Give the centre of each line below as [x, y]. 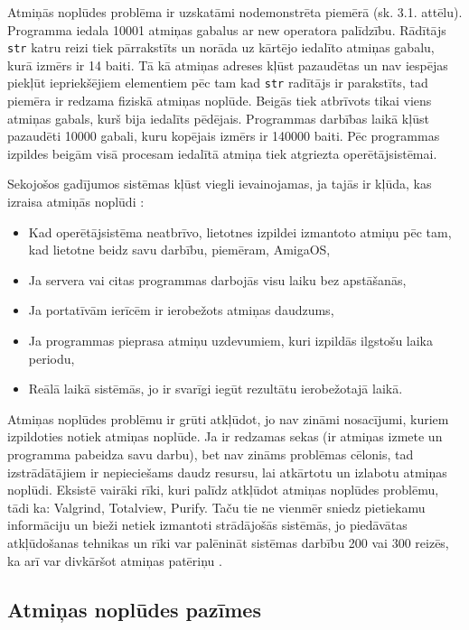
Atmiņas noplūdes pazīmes [134, 609]
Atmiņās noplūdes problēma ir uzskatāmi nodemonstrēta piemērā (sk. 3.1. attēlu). [235, 12]
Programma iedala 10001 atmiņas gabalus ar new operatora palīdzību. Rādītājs [227, 29]
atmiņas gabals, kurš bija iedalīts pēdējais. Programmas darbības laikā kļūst [218, 118]
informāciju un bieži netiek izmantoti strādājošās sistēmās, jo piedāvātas [207, 525]
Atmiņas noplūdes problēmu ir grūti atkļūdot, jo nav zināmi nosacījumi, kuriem [228, 418]
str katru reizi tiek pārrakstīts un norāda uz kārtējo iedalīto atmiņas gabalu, [221, 47]
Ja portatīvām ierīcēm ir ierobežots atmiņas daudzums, [181, 310]
